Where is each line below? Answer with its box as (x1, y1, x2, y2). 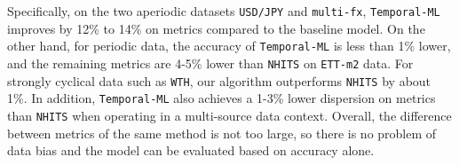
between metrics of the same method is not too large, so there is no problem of (7, 123, 437, 142)
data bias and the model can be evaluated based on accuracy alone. (7, 141, 375, 160)
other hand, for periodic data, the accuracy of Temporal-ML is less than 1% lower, (7, 36, 451, 55)
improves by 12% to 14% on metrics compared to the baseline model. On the (7, 19, 425, 37)
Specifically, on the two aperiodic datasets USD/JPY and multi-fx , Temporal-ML (7, 2, 440, 20)
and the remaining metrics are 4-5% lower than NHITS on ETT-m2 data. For (7, 53, 414, 72)
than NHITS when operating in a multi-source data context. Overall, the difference (7, 106, 452, 124)
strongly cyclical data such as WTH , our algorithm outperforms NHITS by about (7, 71, 431, 90)
